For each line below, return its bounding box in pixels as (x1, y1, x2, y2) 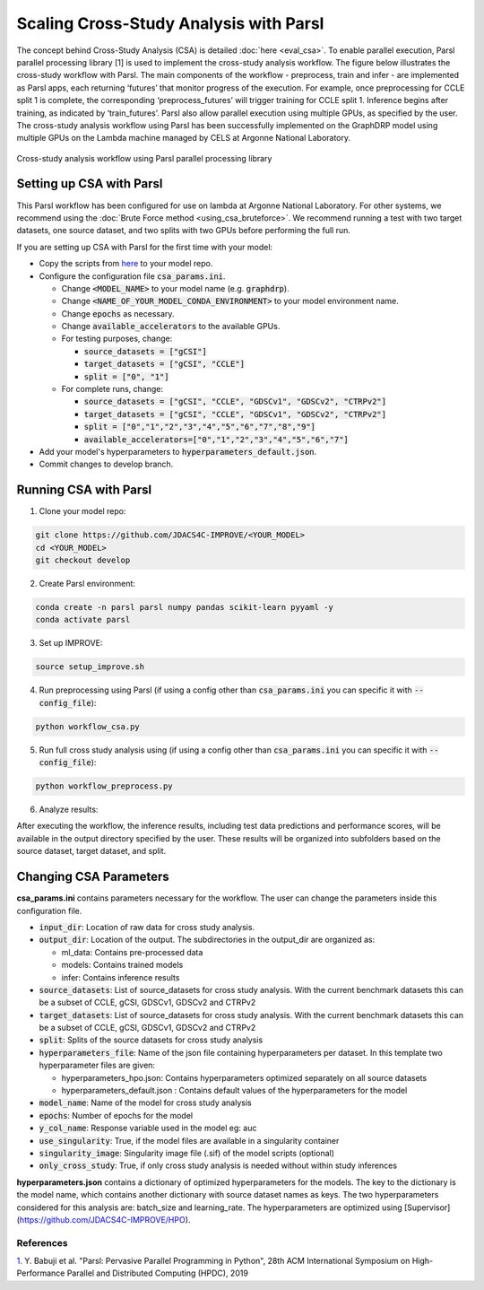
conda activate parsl (35, 614, 131, 625)
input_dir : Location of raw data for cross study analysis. (39, 921, 255, 932)
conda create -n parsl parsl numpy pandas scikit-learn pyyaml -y (35, 602, 333, 613)
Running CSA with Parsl (16, 483, 152, 498)
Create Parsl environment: (39, 579, 136, 589)
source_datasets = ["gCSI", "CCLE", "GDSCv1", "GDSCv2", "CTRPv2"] (83, 397, 387, 407)
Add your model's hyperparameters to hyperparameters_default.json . (39, 447, 317, 457)
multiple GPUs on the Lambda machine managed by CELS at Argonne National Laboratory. (16, 133, 351, 144)
